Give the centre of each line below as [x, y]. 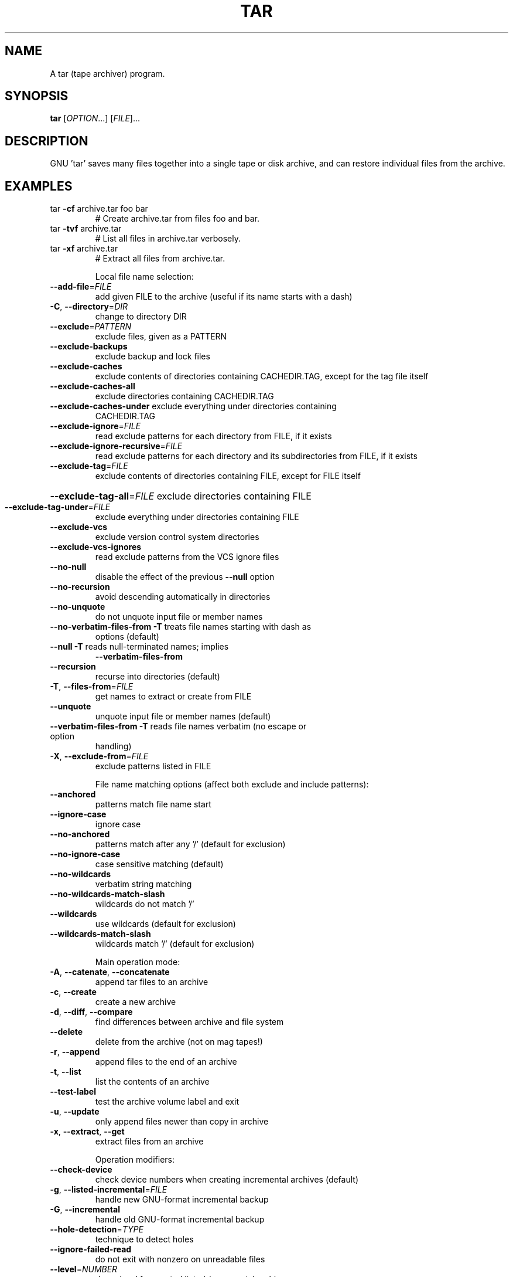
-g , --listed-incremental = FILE [109, 1190]
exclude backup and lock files [153, 356]
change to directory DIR [141, 317]
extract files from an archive [149, 1142]
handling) [113, 746]
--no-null [68, 567]
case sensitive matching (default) [159, 864]
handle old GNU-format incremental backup [180, 1220]
